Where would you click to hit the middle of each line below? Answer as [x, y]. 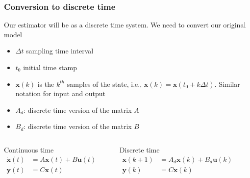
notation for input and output [61, 93]
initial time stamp [50, 67]
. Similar [227, 84]
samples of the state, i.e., [104, 84]
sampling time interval [60, 51]
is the [46, 84]
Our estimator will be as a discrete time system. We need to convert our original [125, 25]
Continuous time [29, 149]
